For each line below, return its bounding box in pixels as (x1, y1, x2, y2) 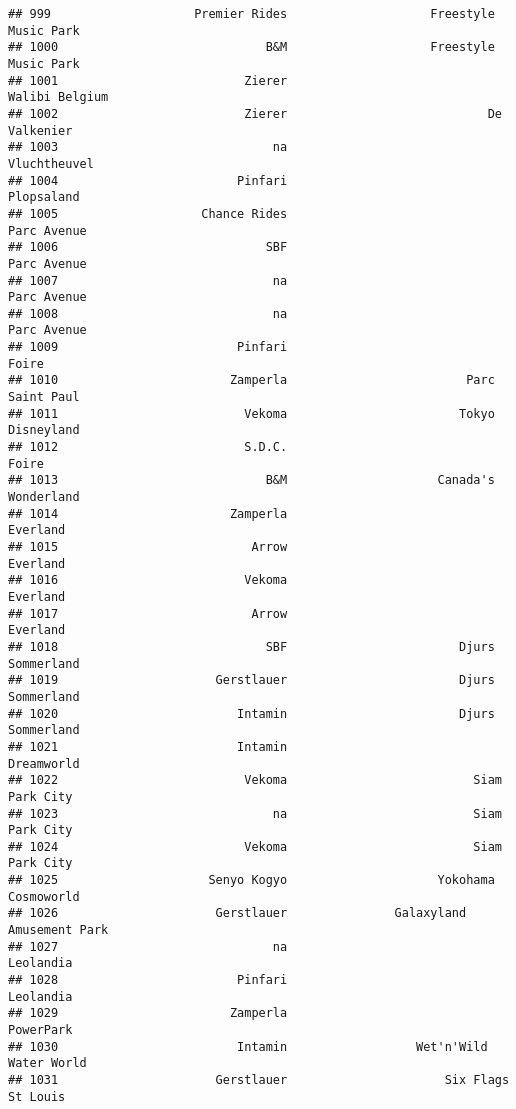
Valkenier (8, 123, 73, 138)
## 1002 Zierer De (8, 106, 502, 121)
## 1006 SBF (8, 240, 288, 255)
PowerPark (8, 1023, 73, 1038)
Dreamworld (8, 756, 80, 771)
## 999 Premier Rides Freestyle (8, 7, 495, 21)
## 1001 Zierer (8, 73, 288, 88)
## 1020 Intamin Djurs (8, 706, 495, 721)
